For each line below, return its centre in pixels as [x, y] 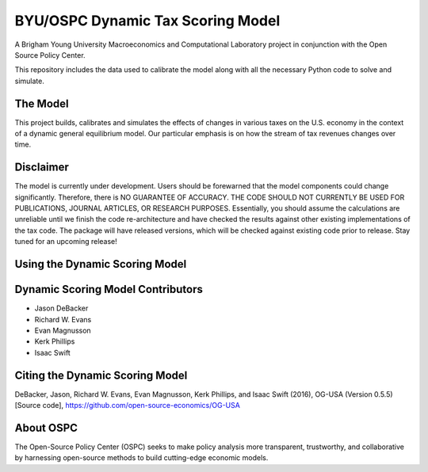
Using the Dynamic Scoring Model [101, 264]
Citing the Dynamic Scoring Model [101, 375]
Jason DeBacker [61, 308]
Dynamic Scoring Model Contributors [109, 289]
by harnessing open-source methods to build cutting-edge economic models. [141, 458]
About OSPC [46, 428]
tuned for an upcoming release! [66, 242]
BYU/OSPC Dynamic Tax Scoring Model [147, 21]
